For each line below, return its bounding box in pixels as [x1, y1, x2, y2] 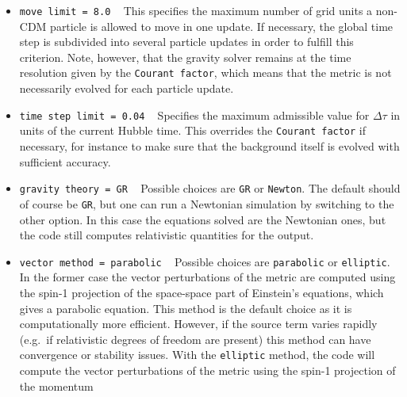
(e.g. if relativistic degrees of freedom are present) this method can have [19, 330, 371, 347]
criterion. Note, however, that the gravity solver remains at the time [19, 48, 351, 65]
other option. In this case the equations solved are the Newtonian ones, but [19, 211, 386, 227]
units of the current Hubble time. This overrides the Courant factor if [19, 122, 367, 139]
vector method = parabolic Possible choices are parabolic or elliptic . [19, 253, 390, 269]
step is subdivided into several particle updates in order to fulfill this [19, 33, 354, 50]
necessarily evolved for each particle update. [19, 80, 234, 97]
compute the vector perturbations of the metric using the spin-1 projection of [19, 361, 396, 378]
